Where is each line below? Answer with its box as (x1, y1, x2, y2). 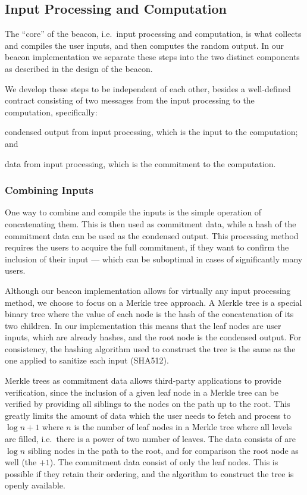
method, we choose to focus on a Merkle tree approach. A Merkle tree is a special (5, 296, 302, 308)
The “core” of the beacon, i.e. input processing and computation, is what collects (5, 27, 302, 40)
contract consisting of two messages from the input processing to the (5, 94, 255, 106)
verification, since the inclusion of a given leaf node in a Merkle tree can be (5, 386, 278, 398)
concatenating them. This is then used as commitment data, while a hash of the (5, 217, 296, 230)
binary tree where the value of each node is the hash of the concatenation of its (5, 308, 294, 320)
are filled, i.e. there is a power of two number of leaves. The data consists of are (5, 433, 296, 445)
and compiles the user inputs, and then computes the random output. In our (5, 39, 284, 51)
